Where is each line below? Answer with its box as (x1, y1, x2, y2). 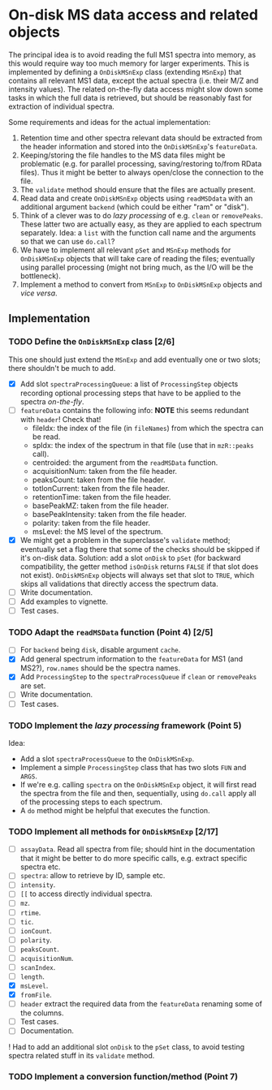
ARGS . (19, 771, 38, 781)
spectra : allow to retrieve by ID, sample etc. (19, 871, 166, 881)
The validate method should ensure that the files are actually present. (19, 184, 256, 194)
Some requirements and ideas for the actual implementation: (8, 117, 211, 127)
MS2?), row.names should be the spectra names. (19, 663, 181, 673)
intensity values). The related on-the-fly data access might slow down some (8, 84, 264, 94)
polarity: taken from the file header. (32, 518, 150, 528)
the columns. (19, 1008, 64, 1018)
